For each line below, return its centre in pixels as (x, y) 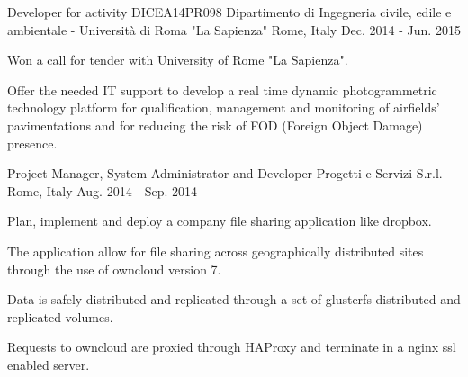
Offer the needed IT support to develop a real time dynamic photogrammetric (222, 90)
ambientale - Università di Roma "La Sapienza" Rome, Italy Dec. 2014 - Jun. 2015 (234, 29)
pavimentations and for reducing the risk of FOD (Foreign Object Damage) (215, 125)
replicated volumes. (60, 316)
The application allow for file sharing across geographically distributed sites (216, 251)
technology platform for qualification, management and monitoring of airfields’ (224, 108)
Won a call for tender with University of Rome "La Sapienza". (178, 60)
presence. (32, 143)
